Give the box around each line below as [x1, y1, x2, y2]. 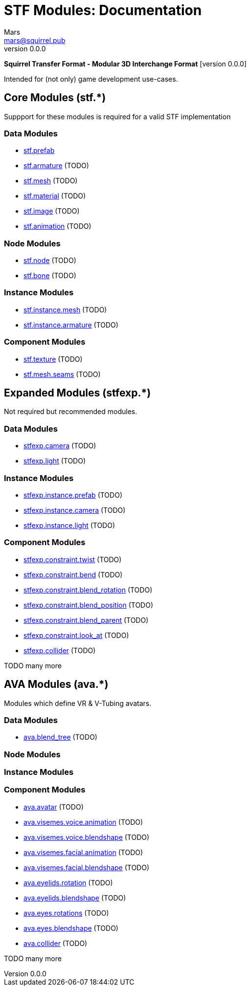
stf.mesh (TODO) [23, 176, 78, 185]
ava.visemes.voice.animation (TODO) [23, 817, 143, 826]
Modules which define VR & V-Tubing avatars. [4, 699, 152, 707]
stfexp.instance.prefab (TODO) [23, 490, 122, 499]
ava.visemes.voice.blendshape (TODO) [23, 833, 150, 841]
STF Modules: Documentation [4, 2, 202, 19]
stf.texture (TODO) [23, 354, 83, 363]
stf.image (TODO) [23, 207, 80, 216]
